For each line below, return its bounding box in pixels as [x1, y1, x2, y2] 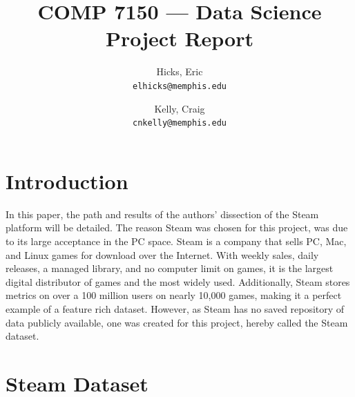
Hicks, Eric [156, 64, 203, 79]
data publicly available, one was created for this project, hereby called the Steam [6, 315, 348, 329]
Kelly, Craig [154, 101, 205, 115]
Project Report [105, 24, 253, 52]
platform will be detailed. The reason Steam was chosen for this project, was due [6, 220, 348, 235]
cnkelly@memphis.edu [132, 118, 227, 128]
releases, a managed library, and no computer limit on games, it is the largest [6, 261, 334, 275]
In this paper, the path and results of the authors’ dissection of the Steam [6, 206, 319, 221]
